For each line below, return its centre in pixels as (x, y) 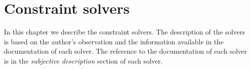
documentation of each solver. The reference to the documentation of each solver (125, 51)
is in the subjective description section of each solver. (83, 60)
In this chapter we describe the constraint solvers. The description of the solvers (125, 32)
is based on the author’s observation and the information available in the (114, 41)
